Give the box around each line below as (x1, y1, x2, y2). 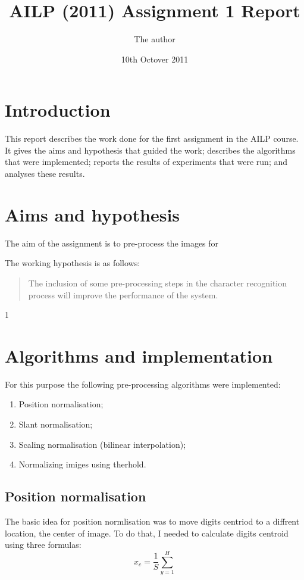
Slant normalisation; (18, 418, 93, 431)
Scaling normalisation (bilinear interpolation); (18, 438, 186, 450)
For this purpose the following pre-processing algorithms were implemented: (5, 378, 281, 390)
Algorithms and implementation (5, 343, 273, 367)
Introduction (5, 98, 111, 122)
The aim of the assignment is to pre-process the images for (5, 236, 219, 249)
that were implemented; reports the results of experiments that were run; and (5, 155, 288, 168)
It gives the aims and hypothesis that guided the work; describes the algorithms (5, 144, 296, 156)
